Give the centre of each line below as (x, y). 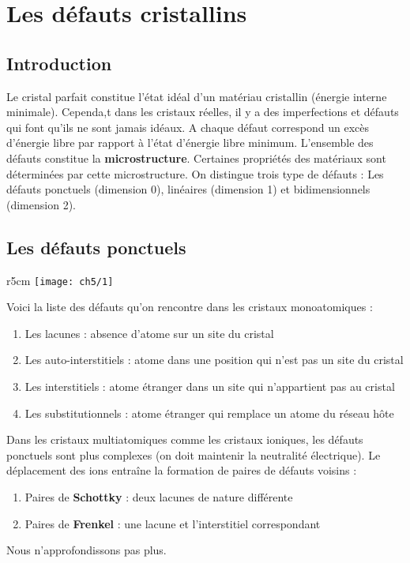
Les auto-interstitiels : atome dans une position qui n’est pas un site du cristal (214, 360)
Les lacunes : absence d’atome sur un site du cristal (149, 333)
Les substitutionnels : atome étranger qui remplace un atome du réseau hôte (209, 413)
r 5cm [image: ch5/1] (60, 280)
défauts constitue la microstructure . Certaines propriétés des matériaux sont (196, 158)
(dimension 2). (41, 204)
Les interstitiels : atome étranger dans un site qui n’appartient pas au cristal (210, 386)
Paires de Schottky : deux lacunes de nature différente (159, 496)
